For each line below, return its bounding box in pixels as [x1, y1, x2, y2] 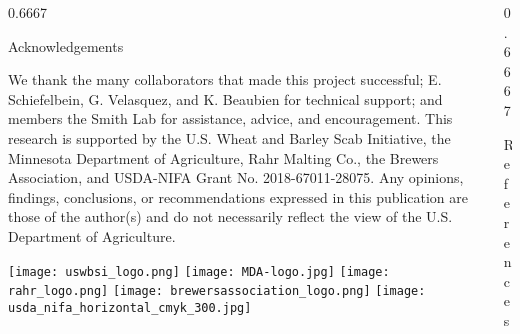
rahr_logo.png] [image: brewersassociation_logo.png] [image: [8, 284, 426, 299]
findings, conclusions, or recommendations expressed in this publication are [8, 186, 468, 207]
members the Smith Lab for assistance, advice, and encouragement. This [8, 108, 453, 129]
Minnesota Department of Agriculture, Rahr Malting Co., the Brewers [8, 147, 439, 168]
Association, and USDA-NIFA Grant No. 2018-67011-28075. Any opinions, [8, 167, 464, 188]
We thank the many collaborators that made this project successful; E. [8, 69, 442, 90]
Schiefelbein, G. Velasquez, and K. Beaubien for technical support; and [8, 88, 443, 109]
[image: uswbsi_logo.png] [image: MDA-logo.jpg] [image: [8, 264, 390, 279]
